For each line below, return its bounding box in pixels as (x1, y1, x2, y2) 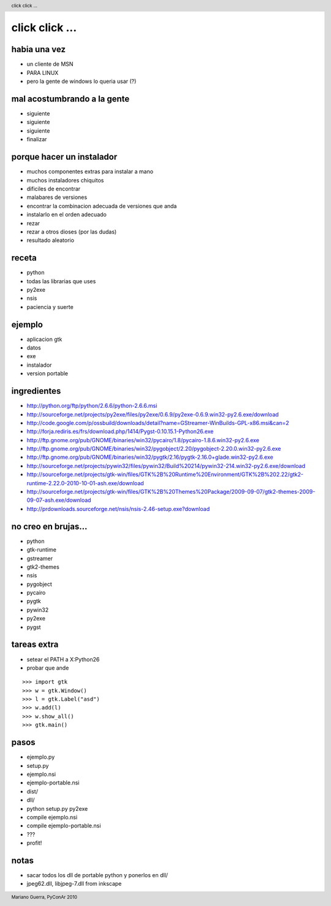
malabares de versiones (26, 193, 88, 201)
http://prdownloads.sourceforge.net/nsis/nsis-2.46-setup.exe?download (26, 505, 210, 512)
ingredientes (11, 386, 61, 396)
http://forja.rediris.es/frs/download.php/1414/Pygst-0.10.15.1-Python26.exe (26, 428, 214, 435)
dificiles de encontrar (26, 185, 81, 192)
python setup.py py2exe (26, 805, 88, 812)
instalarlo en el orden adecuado (26, 211, 107, 218)
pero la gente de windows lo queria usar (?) (26, 77, 137, 85)
